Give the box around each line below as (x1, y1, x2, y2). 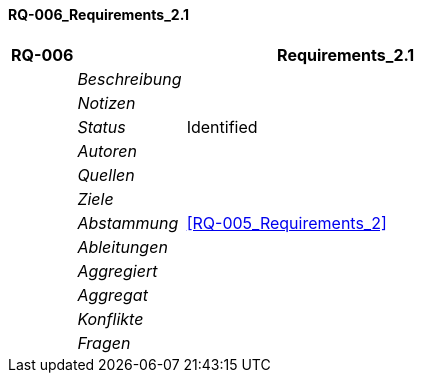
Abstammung (77, 212, 179, 233)
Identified (186, 116, 258, 137)
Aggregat (77, 284, 148, 305)
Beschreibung (77, 68, 182, 89)
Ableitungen (77, 236, 168, 257)
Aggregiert (77, 260, 158, 281)
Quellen (77, 164, 135, 185)
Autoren (77, 140, 138, 161)
